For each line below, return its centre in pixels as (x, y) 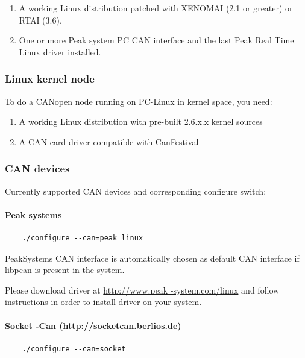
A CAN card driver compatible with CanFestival (109, 141)
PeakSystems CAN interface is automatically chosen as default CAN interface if (152, 258)
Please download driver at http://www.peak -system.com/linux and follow (142, 290)
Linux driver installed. (60, 52)
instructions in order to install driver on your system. (103, 302)
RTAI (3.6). (40, 20)
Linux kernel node (50, 79)
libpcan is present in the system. (65, 270)
